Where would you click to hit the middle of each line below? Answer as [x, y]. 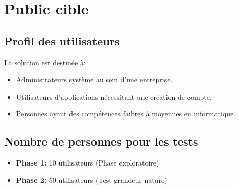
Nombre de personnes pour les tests [101, 141]
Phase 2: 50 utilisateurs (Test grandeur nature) [92, 180]
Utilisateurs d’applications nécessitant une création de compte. [114, 96]
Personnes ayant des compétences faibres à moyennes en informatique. [126, 114]
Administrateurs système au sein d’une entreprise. [94, 79]
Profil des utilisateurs [62, 41]
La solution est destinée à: [45, 62]
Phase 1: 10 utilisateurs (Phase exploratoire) [88, 163]
